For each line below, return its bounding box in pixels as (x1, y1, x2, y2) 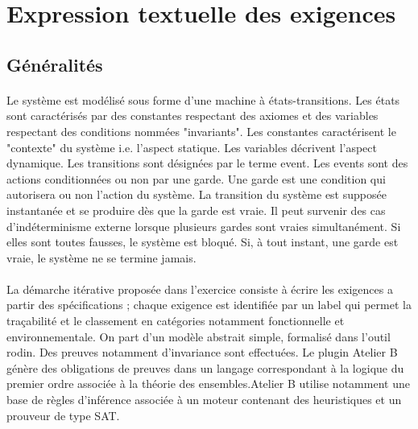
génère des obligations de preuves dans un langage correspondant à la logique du (6, 359, 404, 376)
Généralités (6, 52, 103, 76)
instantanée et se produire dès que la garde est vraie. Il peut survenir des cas (6, 201, 386, 218)
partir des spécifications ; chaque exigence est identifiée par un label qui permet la (6, 296, 412, 313)
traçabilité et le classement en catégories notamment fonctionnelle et (6, 312, 345, 329)
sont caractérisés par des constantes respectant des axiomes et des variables (6, 107, 379, 124)
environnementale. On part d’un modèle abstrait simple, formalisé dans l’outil (6, 328, 391, 344)
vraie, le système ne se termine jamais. (6, 249, 197, 266)
